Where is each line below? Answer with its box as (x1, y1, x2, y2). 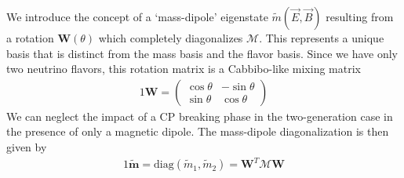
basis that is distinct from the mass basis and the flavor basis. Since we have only (6, 45, 398, 61)
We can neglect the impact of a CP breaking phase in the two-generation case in (6, 107, 393, 124)
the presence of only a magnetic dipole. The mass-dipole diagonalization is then (6, 123, 389, 140)
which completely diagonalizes (98, 30, 243, 45)
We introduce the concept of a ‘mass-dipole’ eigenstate (6, 9, 268, 24)
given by (6, 139, 47, 154)
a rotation (6, 30, 54, 45)
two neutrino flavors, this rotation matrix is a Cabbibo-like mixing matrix (6, 60, 361, 77)
